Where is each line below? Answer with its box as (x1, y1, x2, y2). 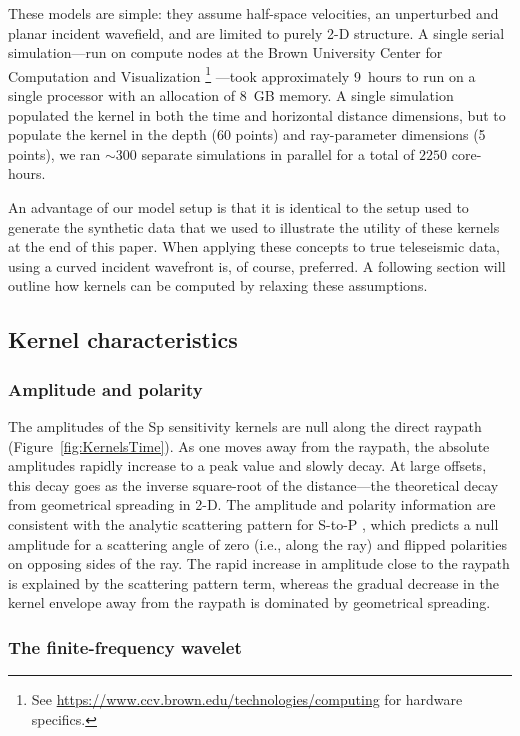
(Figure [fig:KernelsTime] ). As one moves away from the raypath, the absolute (8, 435, 490, 456)
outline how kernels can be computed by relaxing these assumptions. (8, 275, 428, 296)
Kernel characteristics (8, 324, 238, 355)
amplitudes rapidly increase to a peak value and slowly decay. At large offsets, (8, 455, 487, 476)
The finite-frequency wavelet (8, 634, 242, 659)
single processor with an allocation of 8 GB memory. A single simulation (8, 85, 454, 106)
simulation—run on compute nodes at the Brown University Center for (8, 42, 443, 63)
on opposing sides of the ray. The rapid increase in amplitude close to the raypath (8, 553, 510, 574)
